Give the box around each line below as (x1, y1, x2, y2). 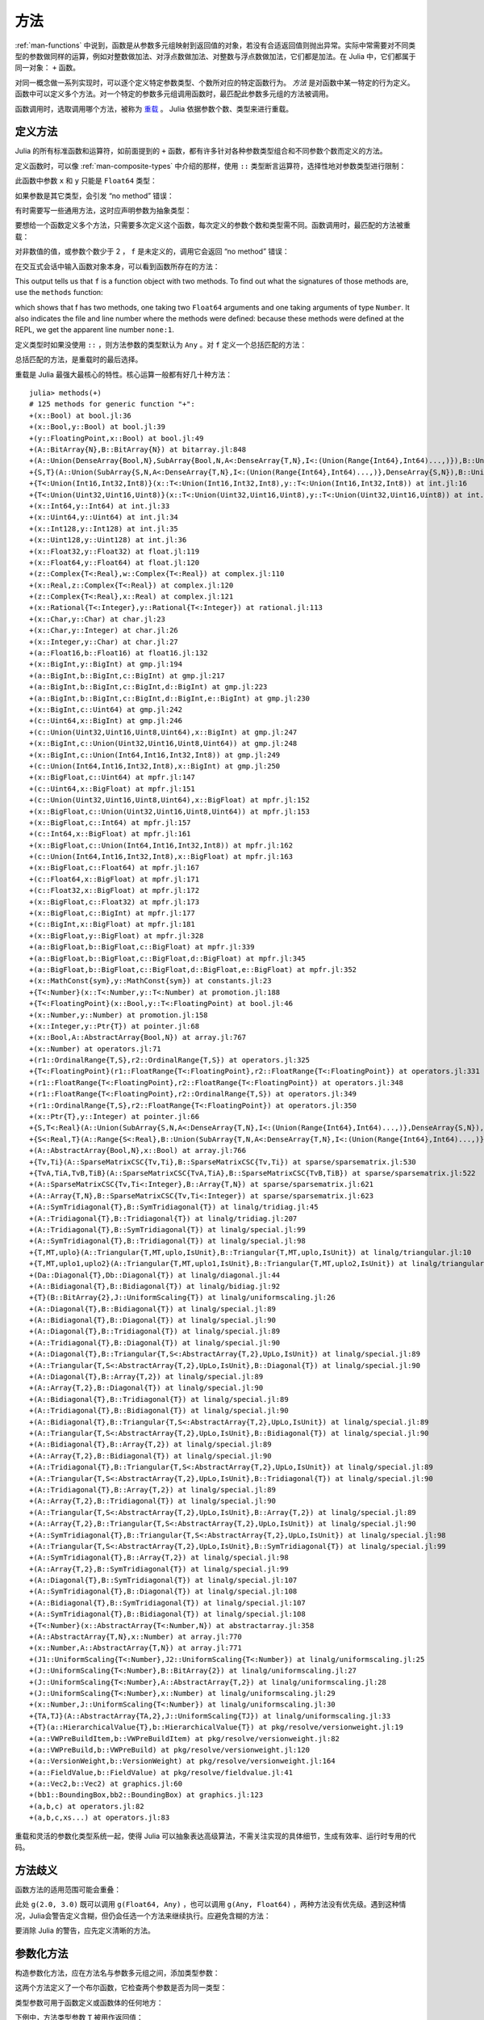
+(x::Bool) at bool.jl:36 (29, 410, 132, 420)
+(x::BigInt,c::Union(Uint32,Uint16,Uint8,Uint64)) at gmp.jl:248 (29, 739, 298, 748)
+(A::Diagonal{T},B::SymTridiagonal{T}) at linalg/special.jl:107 (29, 1576, 298, 1585)
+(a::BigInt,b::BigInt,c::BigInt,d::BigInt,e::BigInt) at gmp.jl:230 (29, 693, 311, 703)
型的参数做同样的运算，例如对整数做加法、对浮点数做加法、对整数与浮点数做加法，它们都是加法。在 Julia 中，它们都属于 (15, 51, 416, 61)
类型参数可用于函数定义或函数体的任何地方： (15, 1997, 164, 2007)
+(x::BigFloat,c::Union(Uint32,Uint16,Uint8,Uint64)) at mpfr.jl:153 (29, 806, 311, 816)
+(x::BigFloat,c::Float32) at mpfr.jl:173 (29, 897, 200, 907)
